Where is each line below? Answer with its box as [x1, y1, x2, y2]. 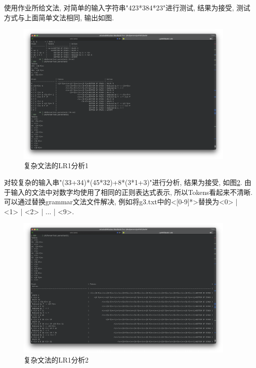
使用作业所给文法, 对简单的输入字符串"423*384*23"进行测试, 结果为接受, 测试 [4, 2, 251, 12]
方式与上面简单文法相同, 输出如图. [4, 12, 114, 22]
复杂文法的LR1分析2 [24, 354, 89, 365]
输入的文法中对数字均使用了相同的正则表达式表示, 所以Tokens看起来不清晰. [10, 186, 253, 197]
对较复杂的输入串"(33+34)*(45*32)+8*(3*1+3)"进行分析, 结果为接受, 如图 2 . [4, 177, 242, 187]
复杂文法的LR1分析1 [24, 160, 89, 171]
